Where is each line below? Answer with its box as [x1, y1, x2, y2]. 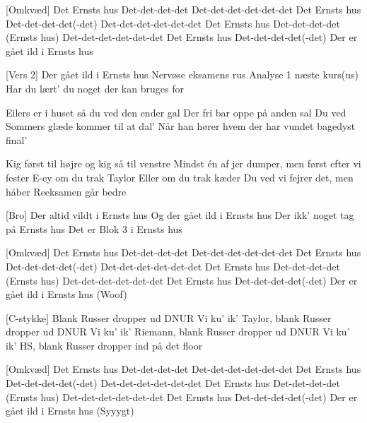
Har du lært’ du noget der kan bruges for [6, 81, 184, 95]
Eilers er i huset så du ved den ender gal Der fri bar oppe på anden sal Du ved [6, 105, 346, 119]
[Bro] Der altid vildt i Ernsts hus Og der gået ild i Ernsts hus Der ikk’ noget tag [6, 208, 354, 222]
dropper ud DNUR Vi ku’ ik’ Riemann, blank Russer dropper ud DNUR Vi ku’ [6, 324, 350, 339]
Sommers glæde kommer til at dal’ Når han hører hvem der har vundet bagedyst [6, 119, 356, 133]
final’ [6, 132, 28, 147]
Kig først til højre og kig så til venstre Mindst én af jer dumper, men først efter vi [6, 156, 361, 171]
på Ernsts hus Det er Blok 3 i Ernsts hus [6, 221, 182, 236]
